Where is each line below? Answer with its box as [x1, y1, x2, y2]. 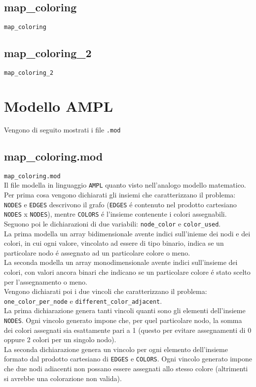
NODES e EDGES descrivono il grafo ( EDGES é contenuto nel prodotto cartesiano [4, 199, 237, 209]
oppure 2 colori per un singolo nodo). [4, 334, 116, 345]
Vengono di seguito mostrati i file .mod [4, 124, 121, 134]
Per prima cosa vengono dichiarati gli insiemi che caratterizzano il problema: [4, 190, 236, 200]
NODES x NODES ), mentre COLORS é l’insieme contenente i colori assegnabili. [4, 209, 227, 219]
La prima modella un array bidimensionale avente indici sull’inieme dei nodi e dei [4, 228, 251, 238]
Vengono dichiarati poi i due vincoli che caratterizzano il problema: [4, 286, 207, 296]
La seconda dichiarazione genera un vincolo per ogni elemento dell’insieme [4, 344, 228, 354]
